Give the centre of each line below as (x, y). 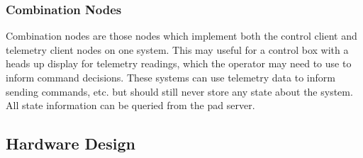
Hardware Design (71, 143)
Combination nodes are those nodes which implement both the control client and (181, 36)
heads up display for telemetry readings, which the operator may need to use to (179, 63)
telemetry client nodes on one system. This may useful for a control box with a (177, 49)
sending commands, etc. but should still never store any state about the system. (179, 91)
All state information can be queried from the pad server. (130, 105)
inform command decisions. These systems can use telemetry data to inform (171, 77)
